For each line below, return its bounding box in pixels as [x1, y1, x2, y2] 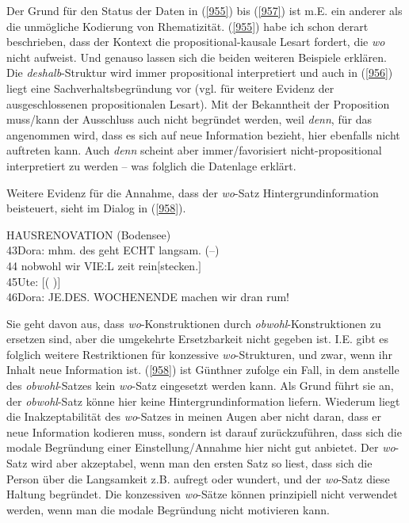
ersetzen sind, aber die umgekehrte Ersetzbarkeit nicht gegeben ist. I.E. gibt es [6, 330, 388, 347]
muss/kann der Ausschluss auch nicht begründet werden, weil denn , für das [6, 111, 372, 128]
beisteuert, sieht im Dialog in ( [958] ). [6, 200, 186, 216]
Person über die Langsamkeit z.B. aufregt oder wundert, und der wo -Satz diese [6, 470, 390, 487]
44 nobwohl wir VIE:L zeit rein [6, 257, 158, 273]
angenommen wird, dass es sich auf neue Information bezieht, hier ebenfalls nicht [6, 126, 400, 143]
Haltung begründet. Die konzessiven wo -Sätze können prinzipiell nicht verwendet [6, 486, 398, 502]
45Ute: [6, 273, 39, 289]
